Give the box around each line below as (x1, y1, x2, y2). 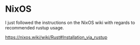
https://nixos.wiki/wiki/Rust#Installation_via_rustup (5, 34, 107, 40)
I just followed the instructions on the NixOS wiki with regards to (5, 20, 136, 25)
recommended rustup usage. (5, 24, 64, 30)
